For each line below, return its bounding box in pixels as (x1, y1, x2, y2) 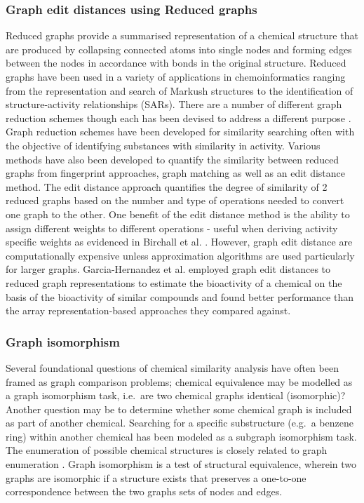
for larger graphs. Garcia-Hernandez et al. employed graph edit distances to (6, 262, 331, 276)
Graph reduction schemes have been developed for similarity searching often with (6, 124, 355, 139)
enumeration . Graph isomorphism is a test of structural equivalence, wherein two (6, 457, 357, 471)
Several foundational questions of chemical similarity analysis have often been (6, 360, 339, 375)
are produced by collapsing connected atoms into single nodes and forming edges (6, 41, 352, 56)
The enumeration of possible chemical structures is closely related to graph (6, 443, 328, 457)
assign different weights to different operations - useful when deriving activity (6, 220, 338, 235)
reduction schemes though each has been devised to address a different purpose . (6, 110, 351, 125)
